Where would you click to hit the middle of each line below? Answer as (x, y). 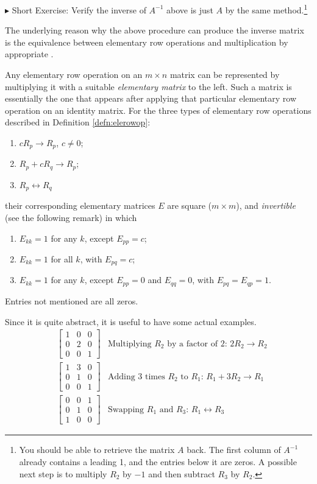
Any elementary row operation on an (74, 75)
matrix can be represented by (225, 75)
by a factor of (193, 344)
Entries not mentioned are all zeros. (72, 300)
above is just (190, 9)
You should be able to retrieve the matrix (97, 450)
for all (62, 259)
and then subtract (182, 473)
